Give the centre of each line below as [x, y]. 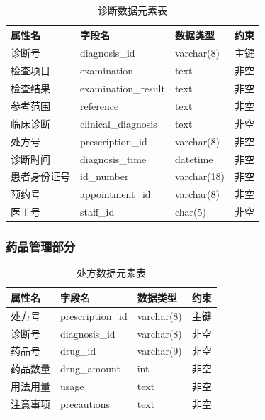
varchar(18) [200, 176]
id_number [105, 176]
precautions [85, 404]
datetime [194, 159]
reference [100, 105]
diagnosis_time [113, 159]
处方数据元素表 [111, 273]
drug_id [78, 351]
